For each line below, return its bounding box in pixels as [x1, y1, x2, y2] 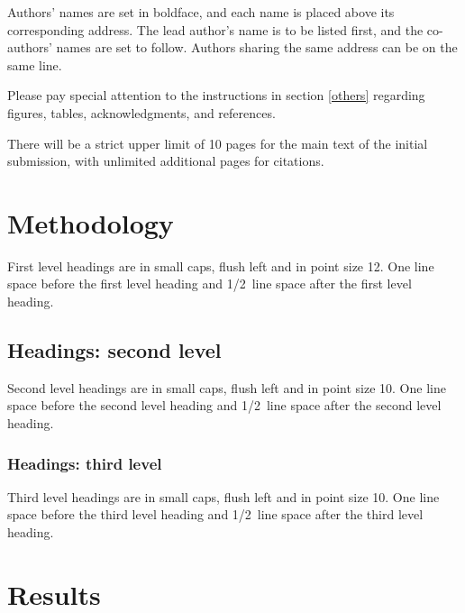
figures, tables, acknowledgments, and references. [7, 103, 276, 122]
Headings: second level [7, 336, 222, 364]
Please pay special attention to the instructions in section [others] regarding [7, 86, 425, 105]
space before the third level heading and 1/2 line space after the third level [7, 505, 424, 524]
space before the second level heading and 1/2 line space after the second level [7, 396, 442, 415]
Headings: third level [7, 452, 162, 474]
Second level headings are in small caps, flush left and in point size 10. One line [7, 378, 446, 397]
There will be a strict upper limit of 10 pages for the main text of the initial [7, 133, 428, 152]
